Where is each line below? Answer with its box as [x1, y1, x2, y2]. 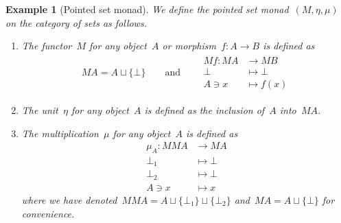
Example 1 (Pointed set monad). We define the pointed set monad [5, 2, 289, 16]
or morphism [162, 38, 216, 53]
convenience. [21, 206, 75, 220]
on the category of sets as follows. [5, 15, 147, 30]
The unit [21, 102, 58, 117]
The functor [21, 38, 72, 53]
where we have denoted [21, 192, 117, 207]
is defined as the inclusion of [144, 102, 265, 117]
